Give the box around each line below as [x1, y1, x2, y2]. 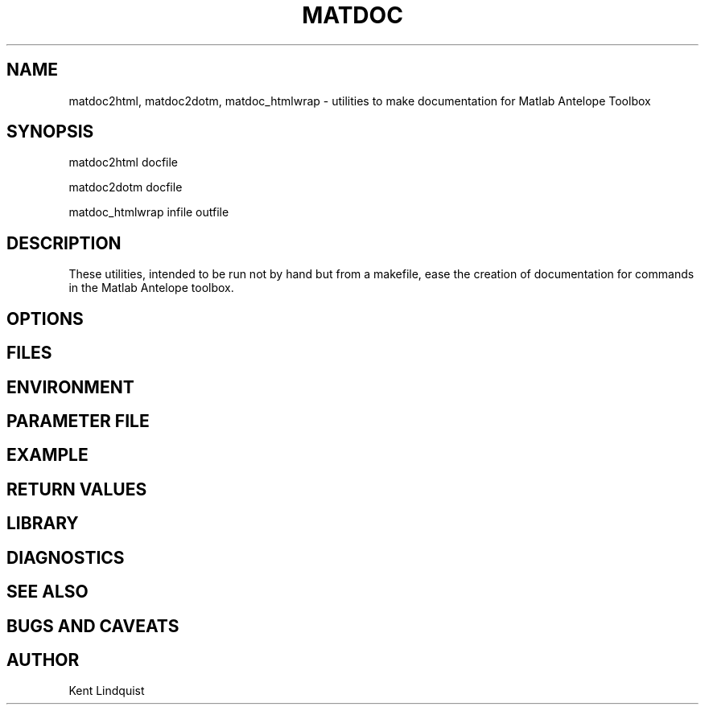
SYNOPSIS [6, 121, 94, 142]
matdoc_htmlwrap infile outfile [68, 205, 229, 220]
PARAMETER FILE [6, 410, 150, 431]
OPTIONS [6, 308, 84, 329]
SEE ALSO [6, 582, 89, 602]
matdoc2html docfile [68, 155, 179, 170]
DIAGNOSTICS [6, 547, 125, 568]
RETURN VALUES [6, 479, 147, 499]
